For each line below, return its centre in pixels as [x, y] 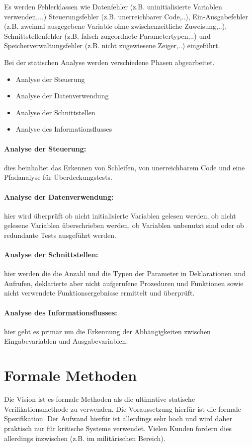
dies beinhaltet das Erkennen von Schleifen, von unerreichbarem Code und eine [125, 167]
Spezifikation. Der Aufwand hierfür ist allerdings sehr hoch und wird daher [118, 418]
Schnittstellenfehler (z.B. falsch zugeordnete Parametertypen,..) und [107, 36]
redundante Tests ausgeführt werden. [60, 235]
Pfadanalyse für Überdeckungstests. [58, 177]
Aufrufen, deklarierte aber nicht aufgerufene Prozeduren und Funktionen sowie [124, 283]
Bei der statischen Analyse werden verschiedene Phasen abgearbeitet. [109, 62]
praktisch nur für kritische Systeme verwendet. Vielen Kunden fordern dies [118, 428]
